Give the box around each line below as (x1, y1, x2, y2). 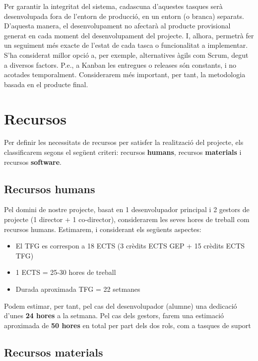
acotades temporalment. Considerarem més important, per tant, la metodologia (4, 69, 246, 80)
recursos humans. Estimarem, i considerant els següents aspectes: (4, 224, 201, 234)
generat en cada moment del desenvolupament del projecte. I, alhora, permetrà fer (4, 30, 254, 40)
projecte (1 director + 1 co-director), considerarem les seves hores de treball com (4, 214, 250, 225)
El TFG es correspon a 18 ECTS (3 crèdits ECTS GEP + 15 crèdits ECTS (15, 241, 245, 251)
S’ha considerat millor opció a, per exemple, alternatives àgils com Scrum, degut (4, 49, 249, 60)
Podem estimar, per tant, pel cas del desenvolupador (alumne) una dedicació (4, 300, 237, 311)
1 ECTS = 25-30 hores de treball (15, 267, 116, 277)
